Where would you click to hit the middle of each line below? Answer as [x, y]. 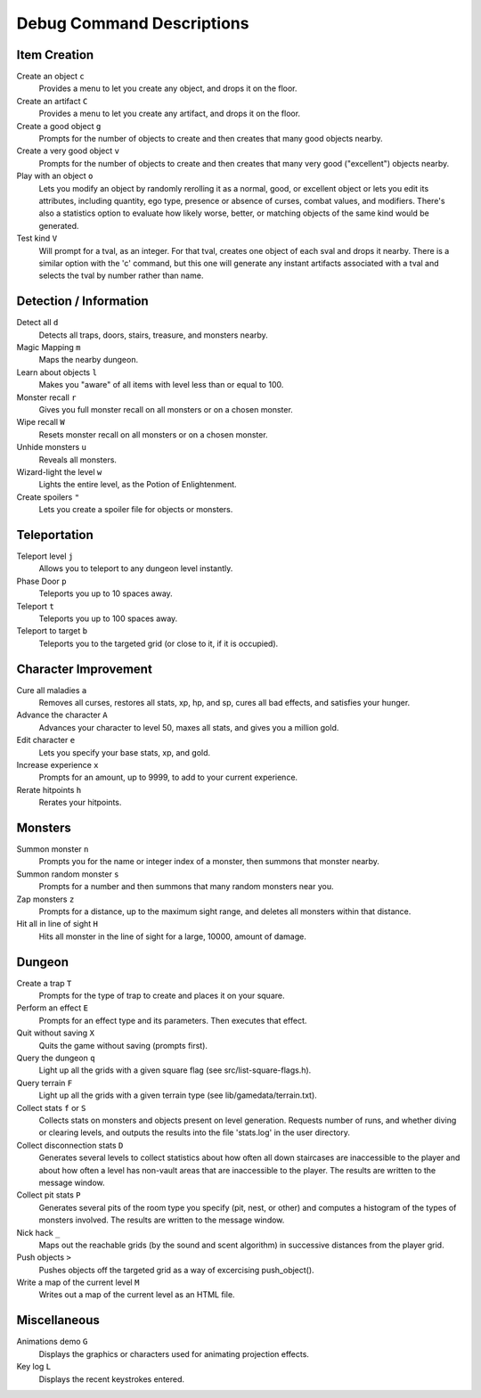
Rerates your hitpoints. [80, 803]
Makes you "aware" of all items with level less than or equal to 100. [161, 385]
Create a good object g [59, 126]
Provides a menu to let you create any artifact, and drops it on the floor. [170, 114]
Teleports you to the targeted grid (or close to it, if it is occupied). [159, 643]
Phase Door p [41, 581]
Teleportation [55, 535]
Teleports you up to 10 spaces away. [106, 593]
